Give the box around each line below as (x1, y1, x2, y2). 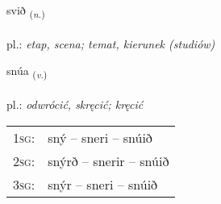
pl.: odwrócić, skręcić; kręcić (6, 96, 144, 113)
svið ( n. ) (6, 2, 45, 20)
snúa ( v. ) (6, 62, 48, 81)
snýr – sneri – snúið (48, 174, 158, 194)
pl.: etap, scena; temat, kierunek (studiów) (6, 35, 215, 52)
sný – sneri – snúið (48, 127, 152, 147)
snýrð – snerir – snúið (48, 151, 169, 170)
